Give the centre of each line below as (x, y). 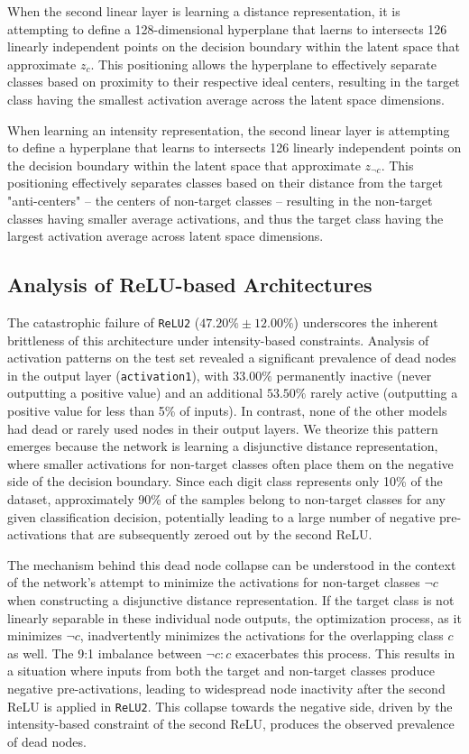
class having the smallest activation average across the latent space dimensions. (226, 99)
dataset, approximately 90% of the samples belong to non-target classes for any (226, 498)
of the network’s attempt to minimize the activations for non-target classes (214, 582)
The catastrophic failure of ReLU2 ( (104, 322)
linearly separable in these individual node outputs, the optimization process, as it (234, 617)
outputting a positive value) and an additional (135, 393)
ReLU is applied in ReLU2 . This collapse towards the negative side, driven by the (230, 706)
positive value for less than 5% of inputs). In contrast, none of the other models (227, 411)
